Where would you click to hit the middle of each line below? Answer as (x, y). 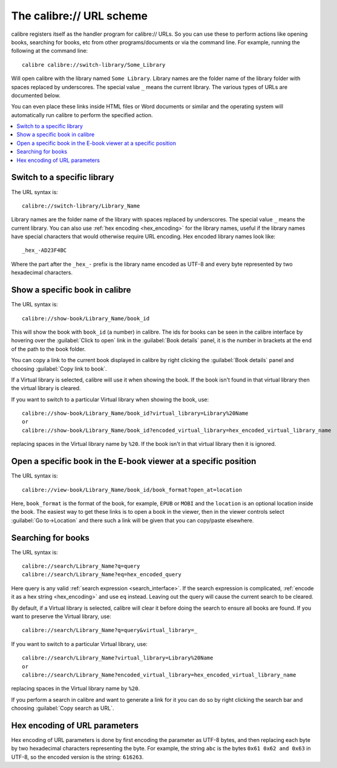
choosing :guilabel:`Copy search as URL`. (63, 708)
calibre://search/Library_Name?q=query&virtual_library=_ (110, 630)
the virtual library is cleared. (46, 388)
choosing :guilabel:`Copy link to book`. (59, 369)
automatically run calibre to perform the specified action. (82, 115)
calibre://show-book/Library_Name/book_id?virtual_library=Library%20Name (135, 413)
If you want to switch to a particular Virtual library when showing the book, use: (110, 399)
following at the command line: (49, 51)
